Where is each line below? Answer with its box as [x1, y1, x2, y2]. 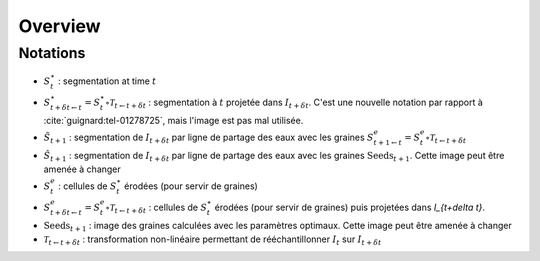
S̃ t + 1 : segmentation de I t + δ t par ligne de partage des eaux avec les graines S [43, 131, 374, 145]
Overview [18, 15, 101, 37]
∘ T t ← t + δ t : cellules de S [105, 201, 208, 215]
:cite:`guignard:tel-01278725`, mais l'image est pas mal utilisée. [43, 114, 304, 126]
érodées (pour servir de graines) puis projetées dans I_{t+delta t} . [214, 201, 485, 213]
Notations [18, 44, 86, 62]
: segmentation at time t [57, 75, 157, 87]
